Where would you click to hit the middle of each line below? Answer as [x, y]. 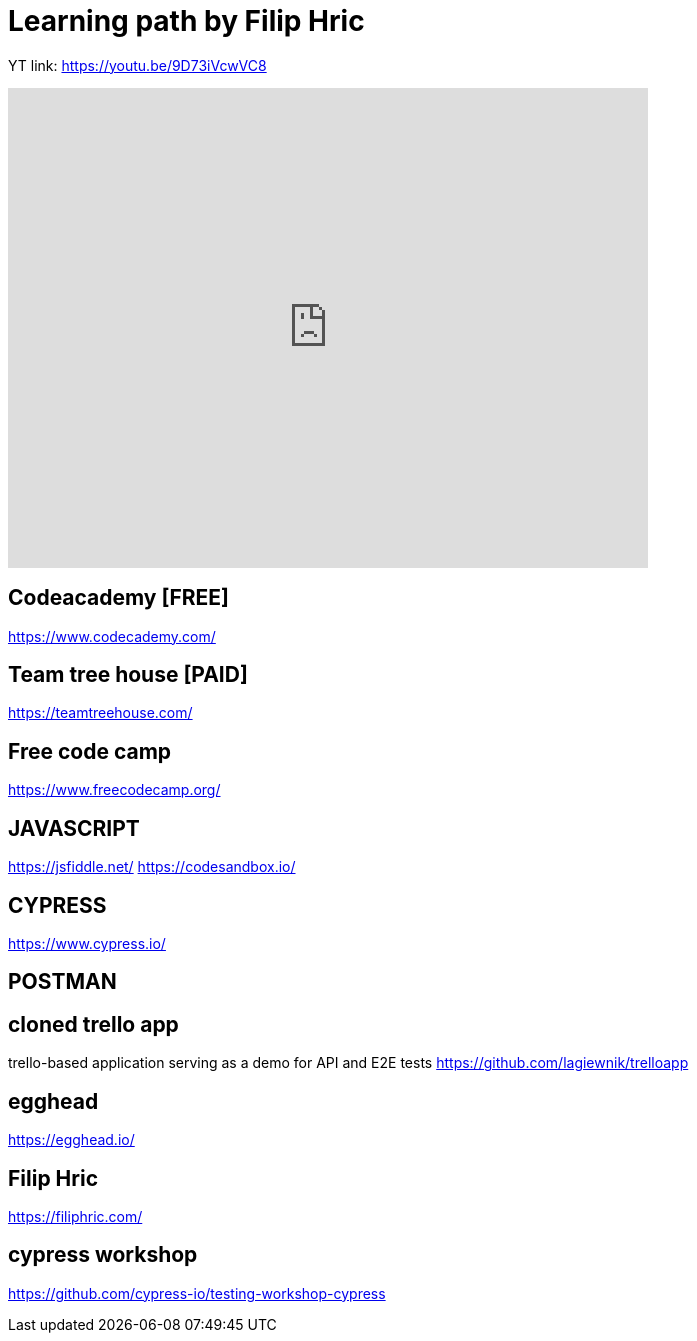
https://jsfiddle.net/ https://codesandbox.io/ [152, 867]
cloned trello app [93, 1024]
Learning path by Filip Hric [186, 21]
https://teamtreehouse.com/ [100, 713]
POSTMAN [62, 982]
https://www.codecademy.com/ [112, 636]
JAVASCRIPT [74, 828]
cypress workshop [103, 1255]
